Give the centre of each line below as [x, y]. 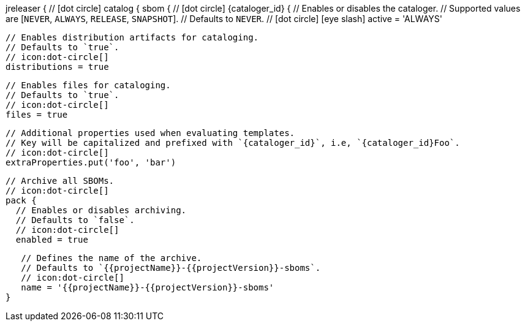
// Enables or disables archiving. [101, 210]
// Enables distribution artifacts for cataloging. [132, 37]
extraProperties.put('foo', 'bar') [91, 162]
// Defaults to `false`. [75, 220]
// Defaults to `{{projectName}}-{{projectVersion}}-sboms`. [171, 268]
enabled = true [52, 240]
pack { [21, 200]
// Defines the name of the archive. [111, 258]
